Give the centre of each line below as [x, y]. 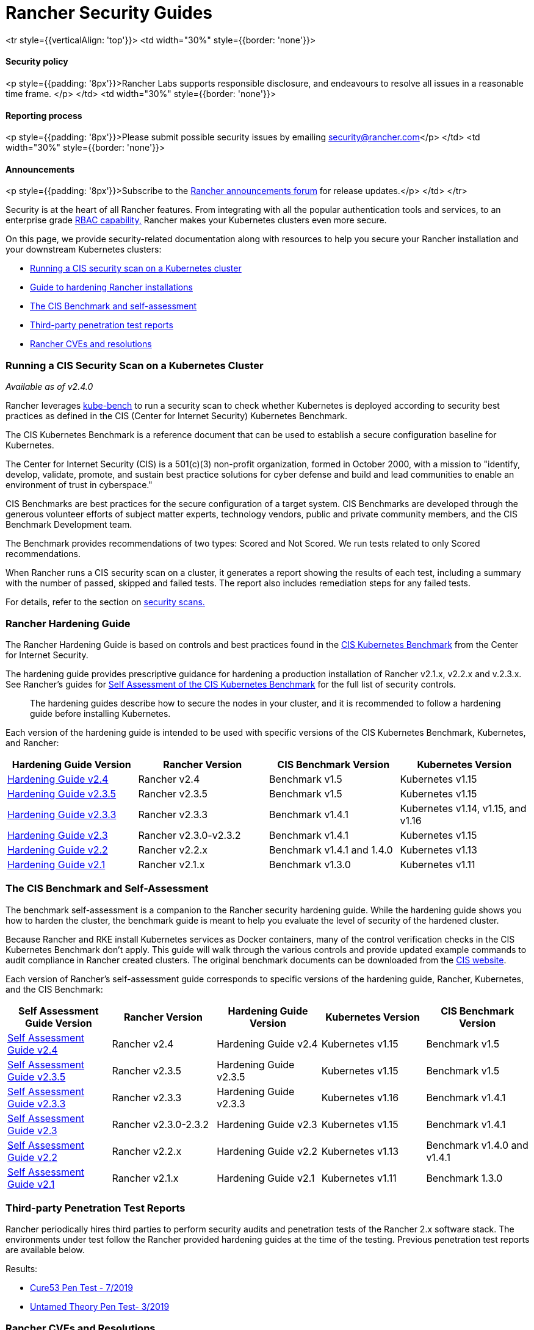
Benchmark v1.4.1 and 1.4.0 [331, 850]
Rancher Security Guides [109, 13]
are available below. [45, 1250]
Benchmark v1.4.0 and [477, 1145]
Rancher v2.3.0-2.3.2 [161, 1124]
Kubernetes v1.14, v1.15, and [463, 808]
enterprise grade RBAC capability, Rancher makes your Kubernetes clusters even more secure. [196, 220]
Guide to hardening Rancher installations [111, 287]
